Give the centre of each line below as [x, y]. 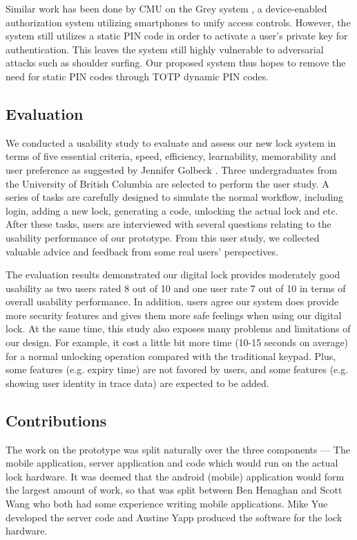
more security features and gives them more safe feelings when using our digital [174, 315]
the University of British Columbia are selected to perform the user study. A [167, 183]
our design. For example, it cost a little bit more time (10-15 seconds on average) [177, 342]
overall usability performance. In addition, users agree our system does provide [172, 301]
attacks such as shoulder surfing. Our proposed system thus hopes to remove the [176, 63]
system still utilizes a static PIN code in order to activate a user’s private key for [177, 36]
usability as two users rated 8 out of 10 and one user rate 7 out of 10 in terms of [176, 288]
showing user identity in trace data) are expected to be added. [137, 382]
